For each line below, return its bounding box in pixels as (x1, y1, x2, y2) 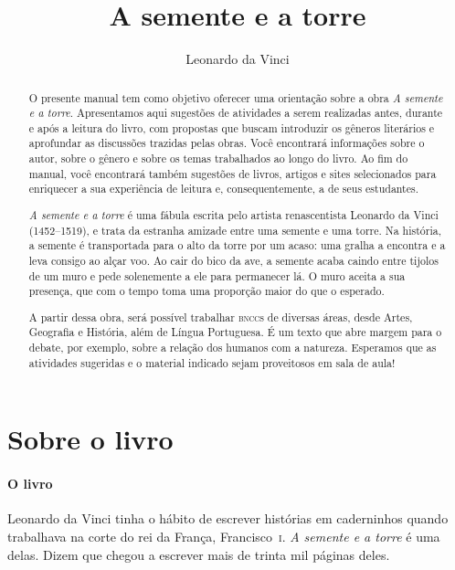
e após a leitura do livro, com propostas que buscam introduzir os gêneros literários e (28, 120, 435, 135)
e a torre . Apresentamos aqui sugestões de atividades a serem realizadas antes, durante (28, 105, 443, 121)
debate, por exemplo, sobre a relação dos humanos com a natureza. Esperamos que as (28, 340, 437, 355)
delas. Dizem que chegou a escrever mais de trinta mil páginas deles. (7, 544, 390, 564)
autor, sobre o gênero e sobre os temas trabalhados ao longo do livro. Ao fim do (28, 151, 408, 166)
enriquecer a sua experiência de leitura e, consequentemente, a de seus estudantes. (28, 181, 419, 196)
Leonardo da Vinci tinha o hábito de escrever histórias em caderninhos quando (7, 509, 449, 528)
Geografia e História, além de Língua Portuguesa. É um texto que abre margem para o (28, 324, 442, 340)
